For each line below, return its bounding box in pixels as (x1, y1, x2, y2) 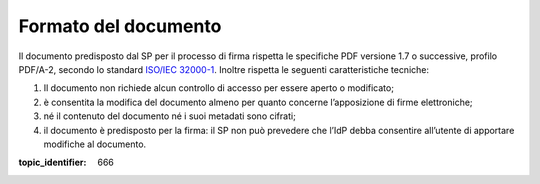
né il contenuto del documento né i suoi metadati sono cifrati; (43, 110, 297, 122)
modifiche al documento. (43, 138, 147, 150)
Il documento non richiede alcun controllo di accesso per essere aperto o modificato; (43, 82, 395, 94)
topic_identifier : (18, 156, 87, 169)
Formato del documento (18, 15, 222, 37)
